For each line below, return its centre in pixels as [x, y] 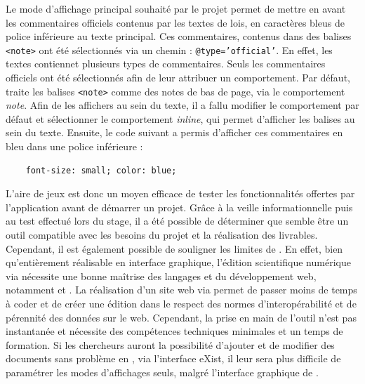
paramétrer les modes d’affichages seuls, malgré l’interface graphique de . [162, 372]
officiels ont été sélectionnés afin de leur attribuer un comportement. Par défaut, [178, 78]
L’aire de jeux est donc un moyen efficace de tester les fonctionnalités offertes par [180, 193]
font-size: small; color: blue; [101, 170]
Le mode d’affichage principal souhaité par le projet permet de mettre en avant [176, 8]
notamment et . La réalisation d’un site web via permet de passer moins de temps [181, 290]
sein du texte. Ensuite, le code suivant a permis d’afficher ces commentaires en [174, 132]
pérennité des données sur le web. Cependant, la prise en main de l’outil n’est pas [181, 317]
